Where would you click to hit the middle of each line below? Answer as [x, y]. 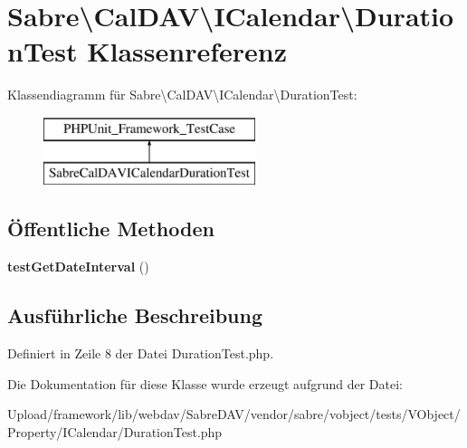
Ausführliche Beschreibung [135, 315]
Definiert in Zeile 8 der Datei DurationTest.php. [141, 353]
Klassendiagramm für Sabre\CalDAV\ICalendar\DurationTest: [182, 95]
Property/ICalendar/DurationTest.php [115, 431]
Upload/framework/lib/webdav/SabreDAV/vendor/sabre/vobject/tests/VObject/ [234, 414]
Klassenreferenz [187, 51]
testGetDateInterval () [78, 267]
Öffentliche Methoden [111, 229]
